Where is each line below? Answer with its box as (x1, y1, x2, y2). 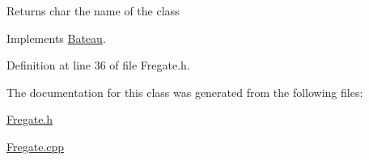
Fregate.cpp (6, 137, 65, 154)
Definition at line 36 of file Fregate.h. (6, 57, 190, 74)
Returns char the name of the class (6, 2, 180, 19)
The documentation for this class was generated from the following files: (6, 83, 363, 100)
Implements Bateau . (6, 29, 106, 46)
